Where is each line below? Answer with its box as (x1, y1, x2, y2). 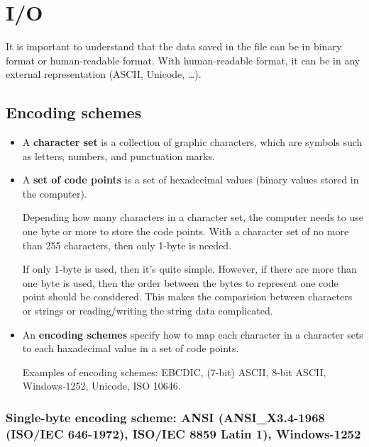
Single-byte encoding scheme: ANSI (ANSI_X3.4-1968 (6, 408, 325, 426)
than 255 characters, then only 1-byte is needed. (22, 237, 232, 252)
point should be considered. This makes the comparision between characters (22, 289, 353, 304)
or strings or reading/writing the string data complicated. (22, 303, 273, 318)
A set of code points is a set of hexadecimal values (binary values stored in (22, 172, 359, 187)
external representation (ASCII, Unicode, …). (6, 67, 202, 81)
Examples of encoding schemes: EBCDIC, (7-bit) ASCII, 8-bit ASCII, (22, 364, 326, 379)
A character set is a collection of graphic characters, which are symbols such (22, 135, 363, 149)
